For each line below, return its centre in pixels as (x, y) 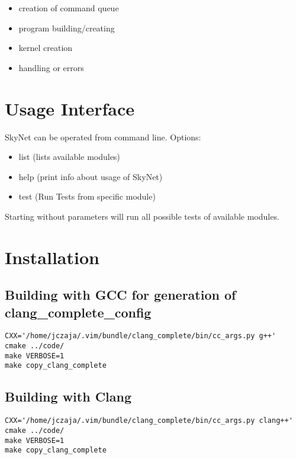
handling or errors (51, 67)
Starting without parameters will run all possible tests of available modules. (142, 216)
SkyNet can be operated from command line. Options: (103, 137)
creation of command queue (69, 8)
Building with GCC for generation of (120, 295)
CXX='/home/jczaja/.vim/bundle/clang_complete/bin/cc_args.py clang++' (149, 421)
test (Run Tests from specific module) (87, 196)
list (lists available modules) (69, 157)
